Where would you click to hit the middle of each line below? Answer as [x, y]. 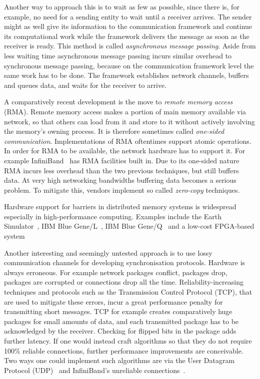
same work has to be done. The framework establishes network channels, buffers [126, 75]
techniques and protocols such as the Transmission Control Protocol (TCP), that [128, 292]
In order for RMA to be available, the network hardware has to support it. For [125, 151]
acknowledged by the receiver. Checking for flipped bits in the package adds [120, 331]
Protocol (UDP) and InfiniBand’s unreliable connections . [95, 370]
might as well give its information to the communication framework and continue [128, 26]
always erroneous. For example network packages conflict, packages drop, [116, 272]
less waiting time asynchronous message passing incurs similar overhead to [118, 55]
